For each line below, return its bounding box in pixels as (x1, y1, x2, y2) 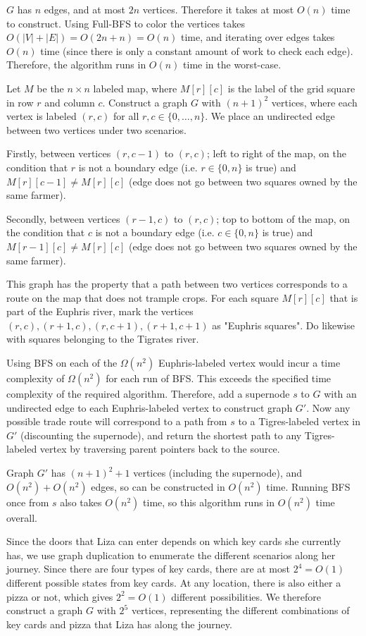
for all (113, 109, 139, 123)
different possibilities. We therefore (171, 589, 321, 604)
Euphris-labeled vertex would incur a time (158, 355, 341, 370)
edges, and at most (44, 2, 125, 16)
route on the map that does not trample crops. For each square (6, 290, 279, 305)
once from (6, 494, 49, 509)
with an (324, 386, 357, 401)
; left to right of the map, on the (206, 146, 346, 161)
